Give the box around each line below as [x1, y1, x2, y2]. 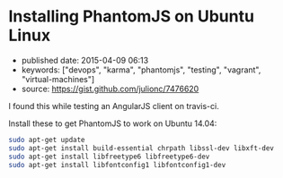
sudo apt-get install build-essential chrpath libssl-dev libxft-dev [8, 143, 275, 153]
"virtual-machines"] [21, 73, 95, 84]
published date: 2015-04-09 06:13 [21, 55, 149, 65]
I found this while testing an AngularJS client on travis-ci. [8, 100, 219, 111]
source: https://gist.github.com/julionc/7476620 [21, 83, 199, 94]
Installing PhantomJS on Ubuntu [8, 6, 255, 27]
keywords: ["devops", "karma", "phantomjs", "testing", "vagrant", [21, 64, 261, 75]
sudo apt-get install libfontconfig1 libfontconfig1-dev [8, 160, 226, 169]
